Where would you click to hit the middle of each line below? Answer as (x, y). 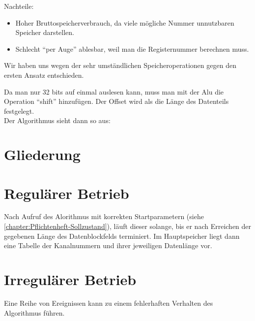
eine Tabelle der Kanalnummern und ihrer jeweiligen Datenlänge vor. (108, 245)
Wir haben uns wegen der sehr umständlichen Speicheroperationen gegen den (120, 65)
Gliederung (42, 154)
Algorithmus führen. (34, 312)
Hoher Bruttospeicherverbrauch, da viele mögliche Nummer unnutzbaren (125, 22)
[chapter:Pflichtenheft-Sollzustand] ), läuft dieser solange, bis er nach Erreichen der (128, 226)
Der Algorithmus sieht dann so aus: (57, 120)
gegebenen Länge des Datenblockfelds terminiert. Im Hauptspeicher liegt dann (122, 236)
